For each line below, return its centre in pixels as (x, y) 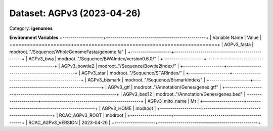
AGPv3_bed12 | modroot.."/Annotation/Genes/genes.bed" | (184, 94)
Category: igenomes (31, 28)
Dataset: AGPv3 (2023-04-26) (75, 13)
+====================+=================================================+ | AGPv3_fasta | (131, 45)
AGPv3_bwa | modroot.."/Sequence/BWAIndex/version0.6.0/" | (94, 59)
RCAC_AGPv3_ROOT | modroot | (93, 115)
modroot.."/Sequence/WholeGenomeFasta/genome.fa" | (68, 52)
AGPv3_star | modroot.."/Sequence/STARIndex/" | (133, 73)
